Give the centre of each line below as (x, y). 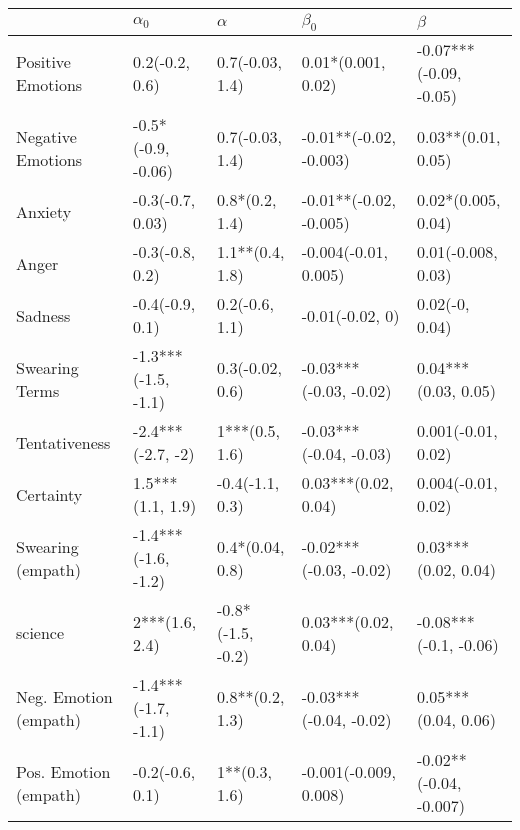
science (40, 633)
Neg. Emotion (64, 696)
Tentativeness (63, 442)
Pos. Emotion (63, 771)
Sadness (43, 315)
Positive (43, 61)
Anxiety (44, 211)
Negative (46, 136)
